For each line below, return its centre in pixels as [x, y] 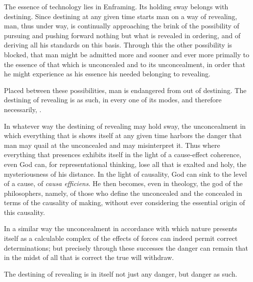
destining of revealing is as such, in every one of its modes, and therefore [113, 100]
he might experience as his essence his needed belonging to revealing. [107, 74]
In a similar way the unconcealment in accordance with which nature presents [121, 228]
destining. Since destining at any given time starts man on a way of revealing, [121, 16]
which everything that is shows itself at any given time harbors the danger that [123, 135]
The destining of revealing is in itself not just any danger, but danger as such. [121, 273]
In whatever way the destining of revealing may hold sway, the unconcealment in [125, 126]
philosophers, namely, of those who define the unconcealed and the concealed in [123, 193]
